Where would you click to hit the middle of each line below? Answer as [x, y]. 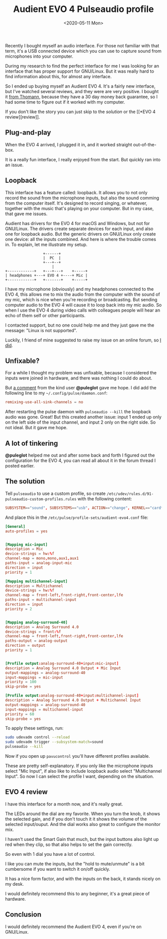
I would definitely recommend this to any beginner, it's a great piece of [78, 893]
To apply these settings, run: [34, 728]
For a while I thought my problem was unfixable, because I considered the [81, 373]
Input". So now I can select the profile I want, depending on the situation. [80, 776]
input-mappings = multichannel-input [44, 709]
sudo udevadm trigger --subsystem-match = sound [54, 742]
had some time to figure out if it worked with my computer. [65, 102]
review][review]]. [23, 117]
